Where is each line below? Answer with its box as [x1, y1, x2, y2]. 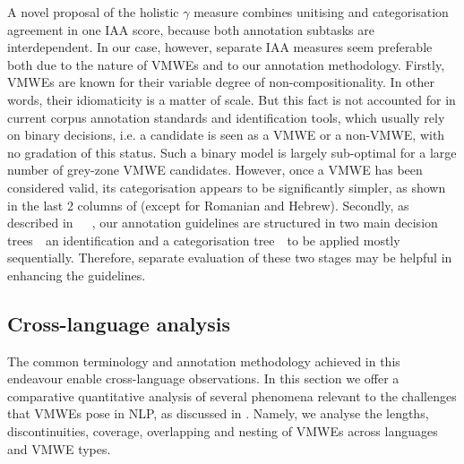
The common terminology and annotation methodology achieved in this [7, 351, 400, 370]
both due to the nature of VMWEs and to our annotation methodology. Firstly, [7, 55, 445, 73]
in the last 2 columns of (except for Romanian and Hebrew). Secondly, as [7, 195, 409, 214]
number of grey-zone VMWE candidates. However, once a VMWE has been [7, 160, 423, 179]
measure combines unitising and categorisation [193, 3, 449, 21]
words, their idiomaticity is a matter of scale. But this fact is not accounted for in [7, 90, 456, 108]
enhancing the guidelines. [7, 265, 146, 284]
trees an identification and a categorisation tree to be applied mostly [7, 230, 400, 249]
